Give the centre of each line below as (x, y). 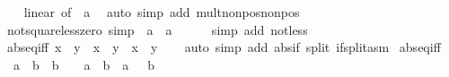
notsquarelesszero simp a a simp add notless (157, 29)
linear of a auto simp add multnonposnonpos (162, 12)
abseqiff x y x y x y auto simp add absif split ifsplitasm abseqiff (224, 47)
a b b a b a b (84, 64)
